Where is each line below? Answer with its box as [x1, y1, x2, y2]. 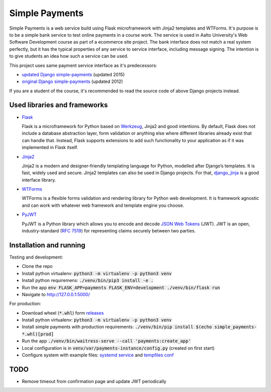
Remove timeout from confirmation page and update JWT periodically [22, 378, 167, 384]
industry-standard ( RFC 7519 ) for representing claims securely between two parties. [22, 228, 196, 234]
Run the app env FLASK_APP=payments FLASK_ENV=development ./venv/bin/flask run [22, 284, 220, 291]
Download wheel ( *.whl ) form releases [22, 310, 104, 316]
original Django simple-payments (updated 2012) [22, 78, 123, 85]
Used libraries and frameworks [9, 101, 108, 109]
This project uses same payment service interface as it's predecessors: [9, 62, 158, 68]
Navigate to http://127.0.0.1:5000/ [22, 291, 90, 297]
